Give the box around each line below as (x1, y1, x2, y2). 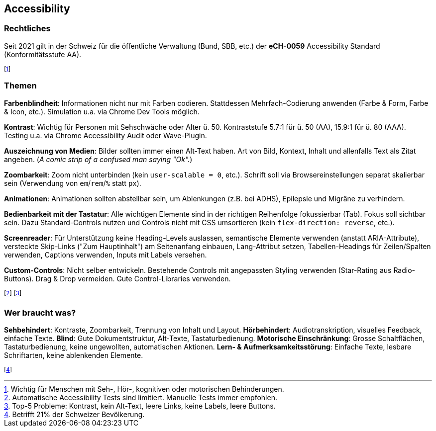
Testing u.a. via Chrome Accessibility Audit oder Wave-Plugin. (4, 131, 207, 140)
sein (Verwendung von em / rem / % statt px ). (4, 178, 141, 187)
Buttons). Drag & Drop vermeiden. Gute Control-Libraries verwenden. (4, 274, 231, 283)
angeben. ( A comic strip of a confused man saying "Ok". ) (4, 155, 193, 164)
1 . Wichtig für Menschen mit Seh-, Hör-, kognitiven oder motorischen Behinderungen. (4, 384, 284, 393)
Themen (4, 81, 37, 91)
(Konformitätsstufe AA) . (4, 50, 82, 59)
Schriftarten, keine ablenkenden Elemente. (4, 350, 143, 359)
